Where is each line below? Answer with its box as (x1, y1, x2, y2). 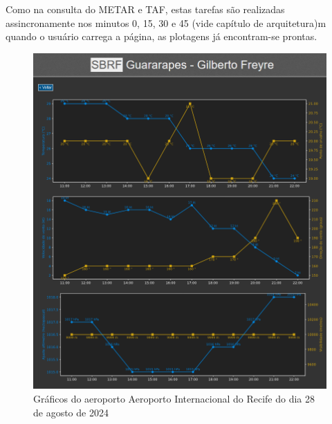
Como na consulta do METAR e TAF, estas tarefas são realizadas (6, 2, 285, 16)
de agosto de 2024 (33, 405, 109, 419)
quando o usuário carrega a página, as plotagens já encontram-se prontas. (6, 29, 317, 44)
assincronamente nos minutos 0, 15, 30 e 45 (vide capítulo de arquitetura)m (6, 15, 326, 30)
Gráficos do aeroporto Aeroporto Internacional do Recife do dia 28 (33, 391, 315, 406)
